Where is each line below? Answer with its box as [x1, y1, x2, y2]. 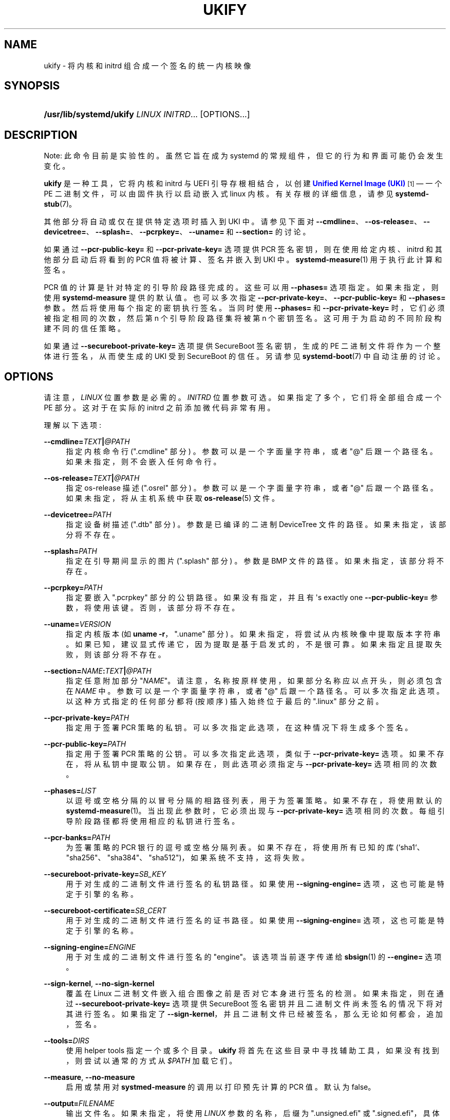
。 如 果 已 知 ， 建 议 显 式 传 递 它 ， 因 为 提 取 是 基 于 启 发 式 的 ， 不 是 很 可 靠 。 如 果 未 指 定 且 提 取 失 [66, 640, 442, 649]
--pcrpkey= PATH [44, 583, 103, 592]
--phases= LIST [44, 786, 97, 796]
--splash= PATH [44, 547, 97, 556]
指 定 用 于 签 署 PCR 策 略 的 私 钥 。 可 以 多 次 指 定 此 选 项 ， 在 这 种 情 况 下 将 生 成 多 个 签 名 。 [66, 723, 413, 732]
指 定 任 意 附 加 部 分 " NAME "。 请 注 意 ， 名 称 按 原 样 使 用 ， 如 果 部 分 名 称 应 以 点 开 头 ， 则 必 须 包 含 [66, 676, 442, 685]
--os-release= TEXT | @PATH [44, 474, 140, 483]
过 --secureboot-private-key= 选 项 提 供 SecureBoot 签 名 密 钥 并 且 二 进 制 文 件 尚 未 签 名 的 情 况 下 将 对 [66, 999, 443, 1008]
